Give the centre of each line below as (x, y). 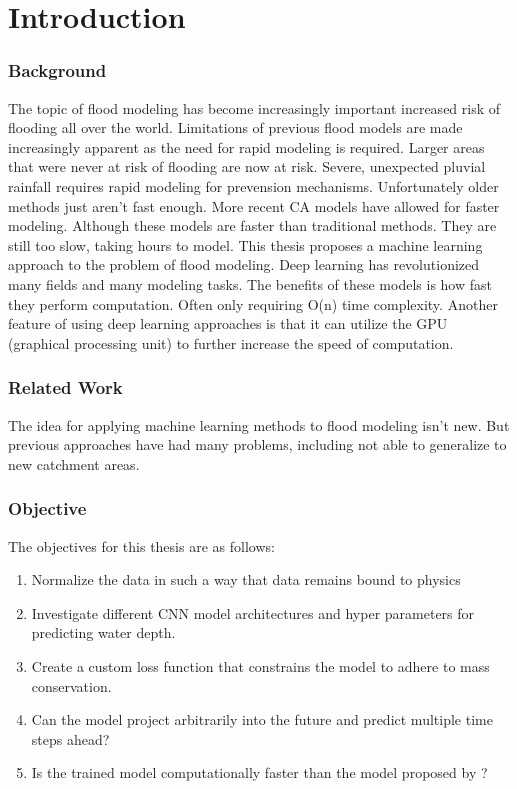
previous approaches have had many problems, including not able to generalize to (257, 444)
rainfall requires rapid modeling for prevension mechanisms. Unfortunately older (253, 185)
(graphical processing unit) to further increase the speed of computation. (231, 342)
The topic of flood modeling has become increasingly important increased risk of (254, 107)
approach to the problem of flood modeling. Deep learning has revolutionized (244, 264)
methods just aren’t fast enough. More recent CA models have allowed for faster (254, 205)
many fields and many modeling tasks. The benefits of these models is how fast (250, 283)
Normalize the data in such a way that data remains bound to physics (246, 579)
